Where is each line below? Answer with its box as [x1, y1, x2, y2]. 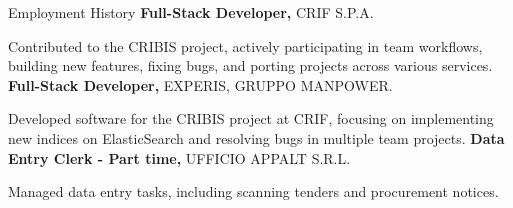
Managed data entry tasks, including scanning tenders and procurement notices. [8, 181, 499, 202]
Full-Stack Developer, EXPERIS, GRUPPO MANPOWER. [8, 74, 393, 95]
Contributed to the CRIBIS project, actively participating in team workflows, [8, 35, 483, 56]
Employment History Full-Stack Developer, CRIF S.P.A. [8, 2, 374, 22]
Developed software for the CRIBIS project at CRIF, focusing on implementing [8, 108, 494, 129]
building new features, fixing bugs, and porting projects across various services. [8, 55, 493, 76]
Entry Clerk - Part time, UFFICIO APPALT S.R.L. [8, 147, 351, 168]
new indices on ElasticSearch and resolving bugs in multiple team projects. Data [8, 127, 505, 148]
